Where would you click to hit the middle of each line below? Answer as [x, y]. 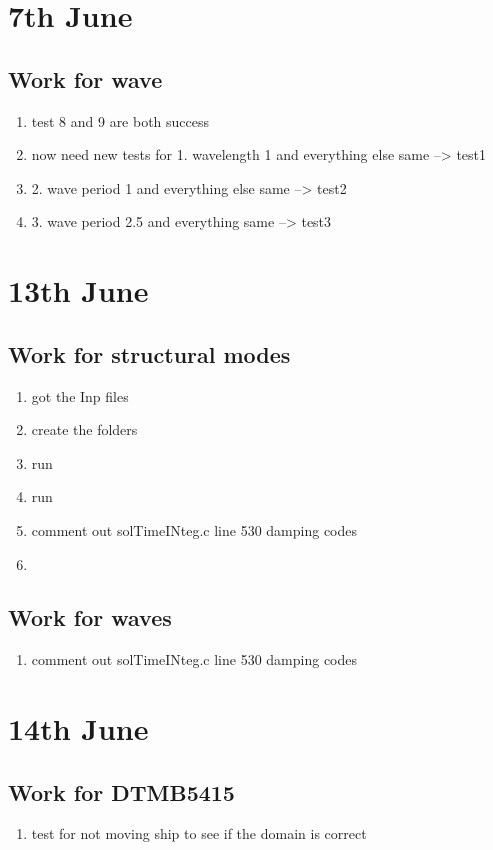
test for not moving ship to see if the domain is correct [199, 833]
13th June [78, 290]
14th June [78, 728]
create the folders [84, 429]
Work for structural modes [149, 353]
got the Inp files [80, 395]
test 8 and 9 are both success [120, 120]
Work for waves [90, 617]
